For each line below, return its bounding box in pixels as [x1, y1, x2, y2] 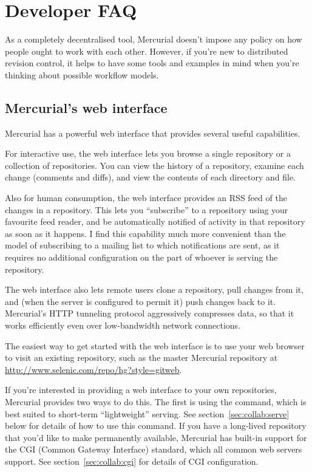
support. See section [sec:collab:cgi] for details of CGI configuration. [5, 454, 259, 467]
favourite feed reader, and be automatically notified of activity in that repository [5, 215, 305, 228]
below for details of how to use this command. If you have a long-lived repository [5, 419, 307, 432]
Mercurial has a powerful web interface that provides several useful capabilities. [5, 126, 300, 139]
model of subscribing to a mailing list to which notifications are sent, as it [5, 239, 280, 251]
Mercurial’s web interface [5, 98, 168, 117]
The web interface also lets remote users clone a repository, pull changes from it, [5, 283, 304, 296]
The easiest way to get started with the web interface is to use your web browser [5, 339, 305, 352]
